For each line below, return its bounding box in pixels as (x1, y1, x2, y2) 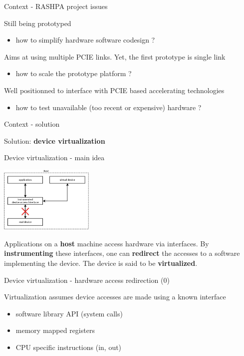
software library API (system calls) (15, 308, 123, 318)
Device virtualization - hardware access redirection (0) (4, 274, 170, 285)
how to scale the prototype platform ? (15, 68, 132, 79)
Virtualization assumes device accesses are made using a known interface (4, 291, 226, 302)
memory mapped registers (15, 325, 95, 335)
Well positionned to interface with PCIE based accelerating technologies (4, 85, 225, 95)
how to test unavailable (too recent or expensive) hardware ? (15, 102, 202, 112)
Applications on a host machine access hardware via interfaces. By (4, 238, 209, 248)
